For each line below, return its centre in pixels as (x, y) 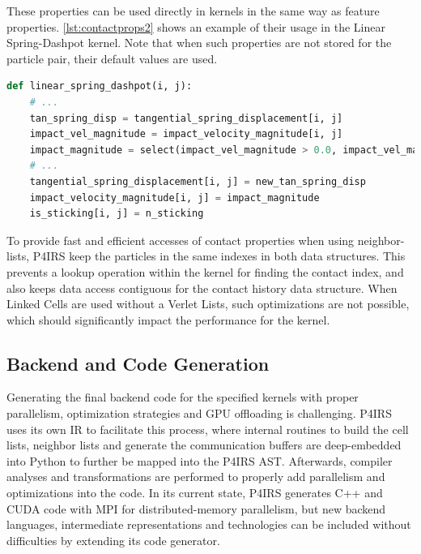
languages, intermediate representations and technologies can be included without (209, 524)
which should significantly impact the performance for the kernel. (168, 319)
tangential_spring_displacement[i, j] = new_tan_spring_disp (198, 181)
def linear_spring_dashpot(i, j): (100, 86)
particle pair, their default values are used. (112, 58)
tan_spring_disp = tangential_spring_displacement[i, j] (186, 118)
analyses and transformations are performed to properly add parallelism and (196, 477)
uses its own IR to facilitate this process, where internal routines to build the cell (208, 429)
